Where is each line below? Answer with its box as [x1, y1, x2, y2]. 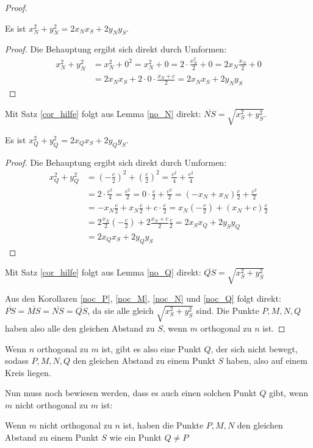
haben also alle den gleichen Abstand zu [5, 321, 155, 334]
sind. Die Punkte [196, 304, 259, 316]
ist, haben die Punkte [123, 419, 204, 432]
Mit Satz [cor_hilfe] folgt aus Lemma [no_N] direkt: [5, 107, 201, 119]
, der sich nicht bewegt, [210, 342, 298, 355]
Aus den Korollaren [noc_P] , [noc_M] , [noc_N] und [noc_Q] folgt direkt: [5, 292, 281, 305]
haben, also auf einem [226, 354, 308, 367]
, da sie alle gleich [87, 304, 154, 316]
